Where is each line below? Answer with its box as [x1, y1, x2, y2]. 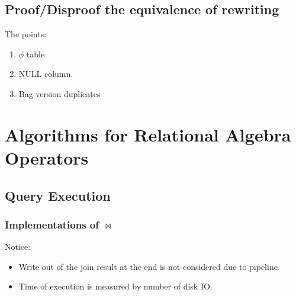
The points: [5, 28, 47, 40]
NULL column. [18, 67, 73, 80]
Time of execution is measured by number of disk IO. [18, 280, 213, 292]
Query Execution [5, 186, 111, 204]
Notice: [5, 240, 31, 253]
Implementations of [5, 217, 99, 231]
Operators [5, 145, 89, 169]
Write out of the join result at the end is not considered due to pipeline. [18, 260, 280, 272]
